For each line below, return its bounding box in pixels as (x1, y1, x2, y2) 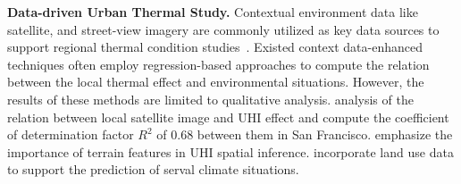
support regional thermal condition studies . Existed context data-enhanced (7, 38, 423, 56)
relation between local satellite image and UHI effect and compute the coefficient (7, 107, 449, 126)
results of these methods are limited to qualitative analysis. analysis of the (7, 89, 414, 108)
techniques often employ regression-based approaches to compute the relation (7, 54, 430, 73)
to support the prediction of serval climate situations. (7, 160, 299, 179)
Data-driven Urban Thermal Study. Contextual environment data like (7, 3, 418, 21)
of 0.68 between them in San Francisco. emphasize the (156, 125, 453, 144)
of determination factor (7, 125, 134, 144)
